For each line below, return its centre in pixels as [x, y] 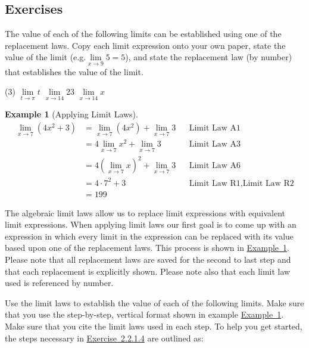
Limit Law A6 [215, 166]
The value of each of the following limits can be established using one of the [143, 34]
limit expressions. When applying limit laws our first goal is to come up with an [151, 224]
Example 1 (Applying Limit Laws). [71, 114]
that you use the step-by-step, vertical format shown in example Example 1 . [144, 314]
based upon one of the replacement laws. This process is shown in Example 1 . [147, 248]
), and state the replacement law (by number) [209, 57]
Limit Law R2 [268, 183]
